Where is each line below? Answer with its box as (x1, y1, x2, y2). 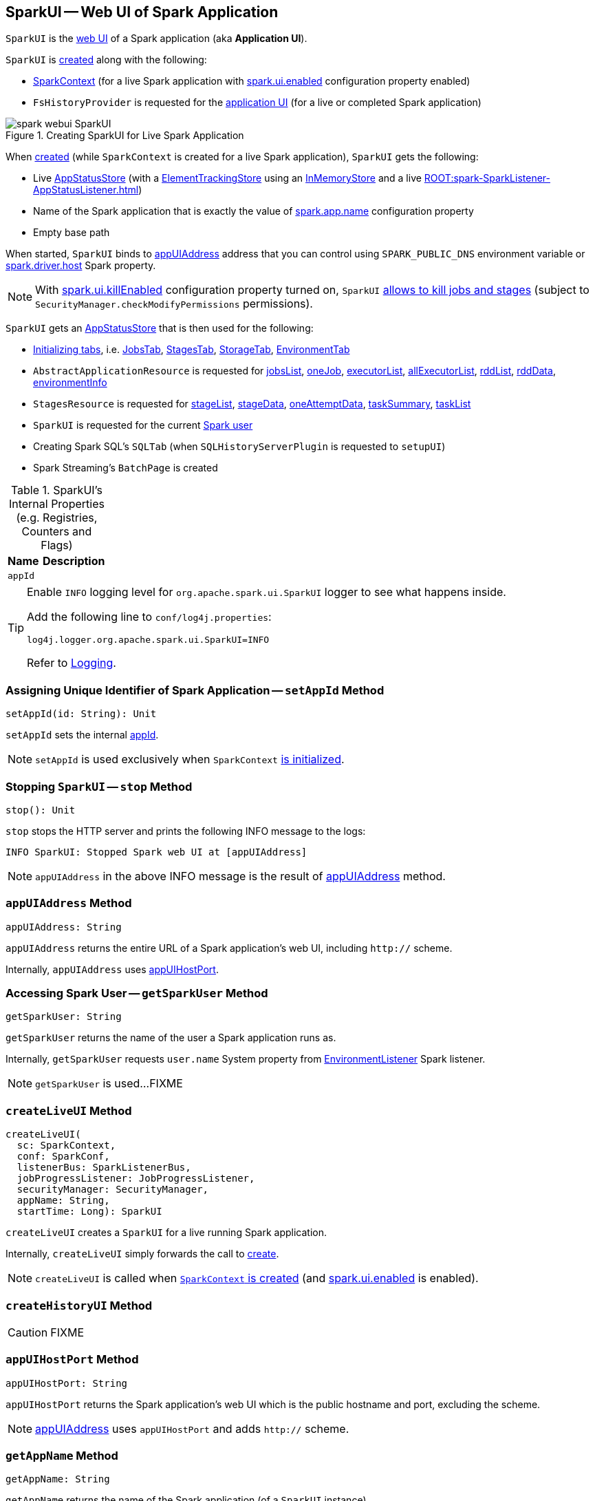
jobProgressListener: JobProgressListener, (17, 1173, 255, 1184)
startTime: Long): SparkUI (17, 1206, 162, 1217)
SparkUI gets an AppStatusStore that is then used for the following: (6, 322, 314, 334)
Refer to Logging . (27, 656, 116, 670)
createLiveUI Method (6, 1103, 132, 1118)
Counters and (21, 524, 92, 539)
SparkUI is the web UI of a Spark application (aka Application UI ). (6, 32, 307, 45)
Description (43, 554, 105, 568)
